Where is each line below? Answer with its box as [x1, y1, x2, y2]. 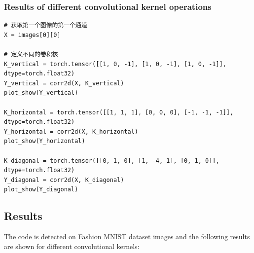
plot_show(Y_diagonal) [4, 186, 78, 193]
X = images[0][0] [4, 31, 61, 38]
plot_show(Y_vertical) [4, 89, 78, 97]
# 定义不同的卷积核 [4, 51, 58, 58]
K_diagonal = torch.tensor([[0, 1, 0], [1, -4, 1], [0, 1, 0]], [4, 157, 219, 164]
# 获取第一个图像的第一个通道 [4, 22, 87, 29]
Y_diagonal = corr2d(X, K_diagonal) [4, 176, 124, 183]
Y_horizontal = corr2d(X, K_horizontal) [4, 128, 139, 135]
